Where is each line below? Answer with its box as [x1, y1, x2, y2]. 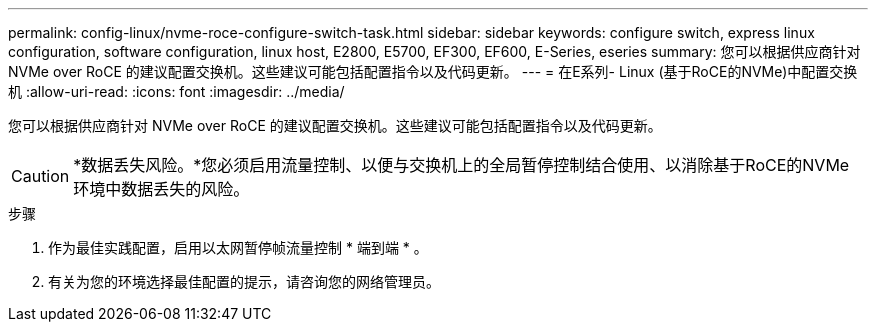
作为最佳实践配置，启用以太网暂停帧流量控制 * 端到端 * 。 [48, 239, 428, 256]
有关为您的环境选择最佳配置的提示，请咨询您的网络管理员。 [48, 273, 440, 290]
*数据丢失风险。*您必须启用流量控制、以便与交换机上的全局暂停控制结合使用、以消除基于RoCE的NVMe [73, 155, 850, 175]
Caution [11, 166, 70, 186]
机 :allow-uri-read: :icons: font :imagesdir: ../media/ [8, 83, 345, 100]
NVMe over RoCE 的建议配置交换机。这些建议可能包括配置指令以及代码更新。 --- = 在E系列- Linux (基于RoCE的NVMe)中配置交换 [8, 63, 858, 80]
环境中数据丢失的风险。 [73, 179, 250, 199]
